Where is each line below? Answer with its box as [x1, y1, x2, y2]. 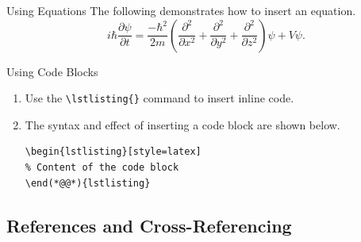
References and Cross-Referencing [6, 213, 292, 237]
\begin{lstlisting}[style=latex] [25, 146, 202, 158]
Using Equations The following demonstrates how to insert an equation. [6, 2, 356, 18]
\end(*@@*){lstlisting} [25, 177, 151, 189]
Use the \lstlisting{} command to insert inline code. [25, 90, 294, 106]
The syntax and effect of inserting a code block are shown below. [25, 116, 340, 133]
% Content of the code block [25, 162, 179, 174]
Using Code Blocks [6, 63, 98, 79]
